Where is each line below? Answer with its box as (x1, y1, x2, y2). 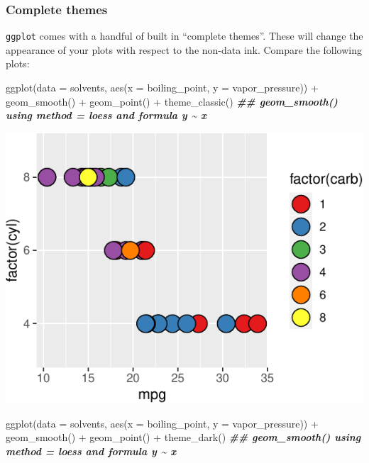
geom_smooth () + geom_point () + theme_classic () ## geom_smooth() (6, 94, 338, 108)
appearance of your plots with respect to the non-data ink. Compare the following (6, 42, 362, 57)
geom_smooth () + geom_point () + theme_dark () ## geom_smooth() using (6, 430, 361, 445)
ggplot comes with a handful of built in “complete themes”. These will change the (6, 28, 363, 43)
